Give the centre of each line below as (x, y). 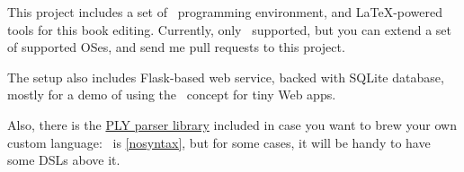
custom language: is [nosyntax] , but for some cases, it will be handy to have (219, 142)
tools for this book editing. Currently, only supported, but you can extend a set (230, 29)
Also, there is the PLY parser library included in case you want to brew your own (232, 124)
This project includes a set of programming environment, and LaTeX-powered (225, 12)
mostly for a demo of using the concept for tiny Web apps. (172, 95)
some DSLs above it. (64, 160)
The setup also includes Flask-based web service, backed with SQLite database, (226, 77)
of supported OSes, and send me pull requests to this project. (176, 47)
